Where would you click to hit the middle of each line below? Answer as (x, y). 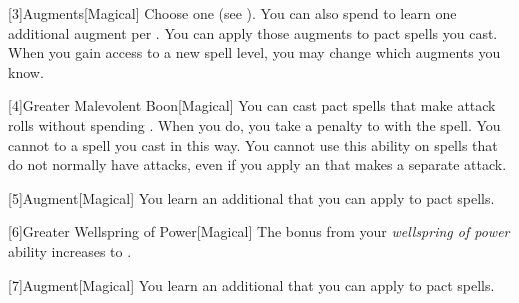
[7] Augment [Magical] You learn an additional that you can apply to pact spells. (251, 284)
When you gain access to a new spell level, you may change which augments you (254, 52)
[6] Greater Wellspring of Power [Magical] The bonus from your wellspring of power (259, 231)
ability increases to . (70, 250)
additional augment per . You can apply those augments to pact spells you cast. (253, 32)
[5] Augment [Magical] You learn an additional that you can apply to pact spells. (251, 197)
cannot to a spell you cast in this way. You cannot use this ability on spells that (253, 144)
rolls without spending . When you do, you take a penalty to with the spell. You (254, 124)
